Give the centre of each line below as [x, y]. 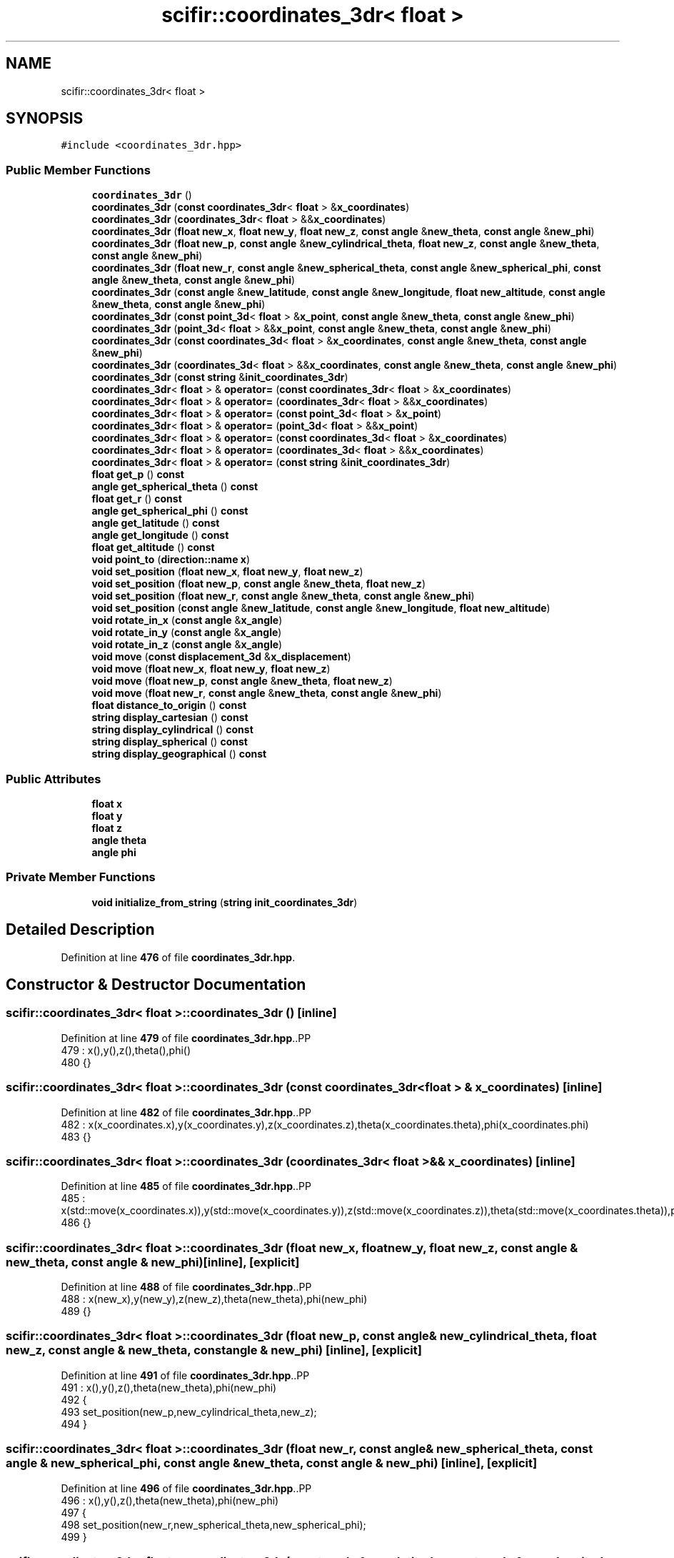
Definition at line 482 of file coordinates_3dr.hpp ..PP [186, 1112]
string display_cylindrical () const [172, 730]
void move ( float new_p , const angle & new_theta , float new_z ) [242, 681]
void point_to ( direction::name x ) [171, 560]
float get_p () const [138, 475]
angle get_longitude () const [160, 535]
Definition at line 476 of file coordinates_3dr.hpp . [178, 957]
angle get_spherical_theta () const [175, 487]
